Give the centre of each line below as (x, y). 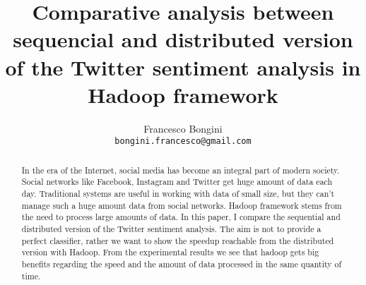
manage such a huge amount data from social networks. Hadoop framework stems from (182, 205)
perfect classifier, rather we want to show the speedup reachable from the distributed (178, 240)
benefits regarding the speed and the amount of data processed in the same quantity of (182, 263)
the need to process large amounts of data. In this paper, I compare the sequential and (181, 217)
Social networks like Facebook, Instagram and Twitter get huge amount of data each (177, 182)
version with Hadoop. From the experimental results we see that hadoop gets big (170, 252)
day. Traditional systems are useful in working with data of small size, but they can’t (178, 194)
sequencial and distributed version (183, 39)
